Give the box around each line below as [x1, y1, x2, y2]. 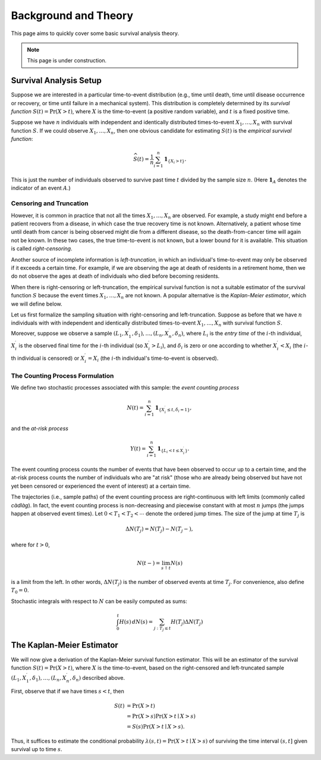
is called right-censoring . [11, 245, 73, 252]
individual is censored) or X [17, 354, 85, 362]
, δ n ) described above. [69, 674, 125, 683]
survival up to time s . [11, 746, 62, 753]
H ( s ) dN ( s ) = [119, 618, 153, 625]
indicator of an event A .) [11, 184, 71, 191]
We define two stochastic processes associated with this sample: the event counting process [11, 384, 240, 391]
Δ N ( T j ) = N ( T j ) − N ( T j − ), [125, 526, 193, 533]
